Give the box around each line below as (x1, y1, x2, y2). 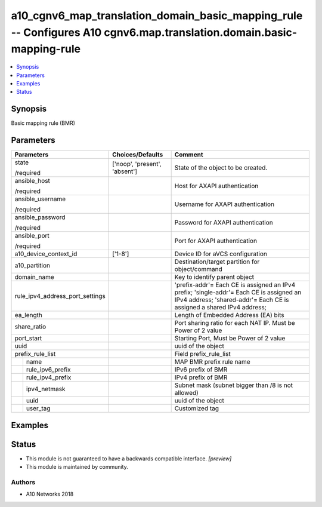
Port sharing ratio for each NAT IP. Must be (174, 319, 295, 327)
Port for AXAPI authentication (174, 236, 258, 245)
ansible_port (14, 232, 50, 240)
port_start (14, 334, 42, 343)
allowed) (174, 389, 199, 397)
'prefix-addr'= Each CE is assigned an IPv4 (174, 281, 296, 289)
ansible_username (14, 195, 66, 203)
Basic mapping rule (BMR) (11, 119, 76, 127)
